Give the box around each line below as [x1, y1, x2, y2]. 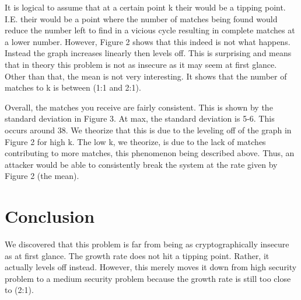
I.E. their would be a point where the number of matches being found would [5, 12, 278, 25]
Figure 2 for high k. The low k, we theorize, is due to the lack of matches [5, 135, 266, 147]
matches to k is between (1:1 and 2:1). [5, 81, 141, 94]
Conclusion [5, 204, 95, 228]
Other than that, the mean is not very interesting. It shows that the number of [5, 70, 287, 82]
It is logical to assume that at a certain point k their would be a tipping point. [5, 1, 286, 13]
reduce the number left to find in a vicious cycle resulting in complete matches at [5, 24, 295, 36]
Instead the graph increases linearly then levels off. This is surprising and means [5, 47, 292, 59]
